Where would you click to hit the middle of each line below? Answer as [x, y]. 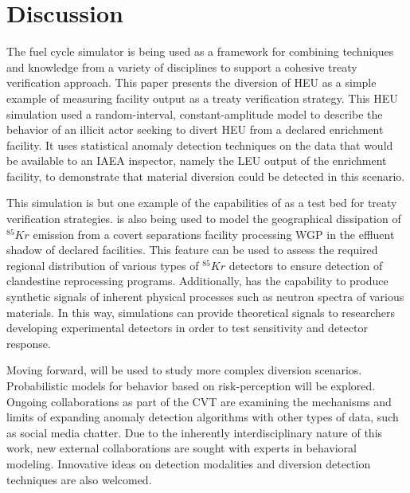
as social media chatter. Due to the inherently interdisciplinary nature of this [195, 432]
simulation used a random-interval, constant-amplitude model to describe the [195, 113]
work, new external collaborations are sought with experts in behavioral [182, 448]
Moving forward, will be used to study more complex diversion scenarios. [184, 370]
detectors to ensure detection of [306, 265]
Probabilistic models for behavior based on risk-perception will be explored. [191, 385]
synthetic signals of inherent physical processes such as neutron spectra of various [205, 297]
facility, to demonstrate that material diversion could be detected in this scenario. [206, 176]
